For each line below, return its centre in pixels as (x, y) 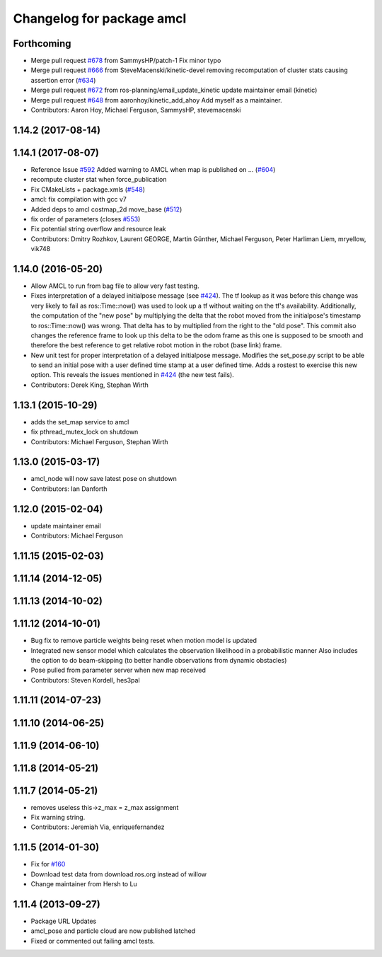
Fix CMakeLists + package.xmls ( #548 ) (88, 189)
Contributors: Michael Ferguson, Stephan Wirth (100, 441)
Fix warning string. (58, 818)
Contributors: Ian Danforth (69, 489)
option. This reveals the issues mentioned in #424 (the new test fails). (133, 375)
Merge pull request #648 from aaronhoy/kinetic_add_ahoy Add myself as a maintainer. (156, 100)
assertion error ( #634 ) (63, 80)
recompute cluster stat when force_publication (99, 180)
